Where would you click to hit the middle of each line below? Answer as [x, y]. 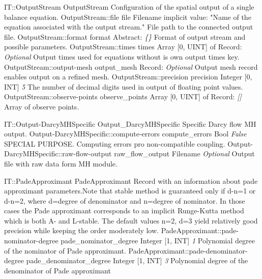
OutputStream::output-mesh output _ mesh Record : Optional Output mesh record [131, 66]
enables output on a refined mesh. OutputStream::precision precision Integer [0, [128, 77]
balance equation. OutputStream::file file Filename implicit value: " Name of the [128, 17]
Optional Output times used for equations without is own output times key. [122, 56]
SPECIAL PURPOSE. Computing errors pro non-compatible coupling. [115, 143]
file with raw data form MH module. [61, 163]
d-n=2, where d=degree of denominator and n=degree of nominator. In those [125, 200]
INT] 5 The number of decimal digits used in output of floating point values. [124, 86]
